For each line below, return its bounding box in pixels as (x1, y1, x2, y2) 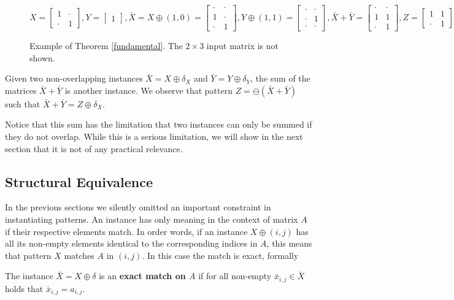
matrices (5, 83, 37, 96)
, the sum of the (250, 72, 310, 85)
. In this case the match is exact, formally (142, 248, 299, 261)
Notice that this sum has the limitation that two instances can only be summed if (5, 118, 312, 131)
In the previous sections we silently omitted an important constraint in (5, 201, 271, 213)
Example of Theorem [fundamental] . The (29, 39, 183, 52)
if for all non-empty (198, 269, 272, 282)
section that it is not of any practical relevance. (5, 142, 183, 155)
